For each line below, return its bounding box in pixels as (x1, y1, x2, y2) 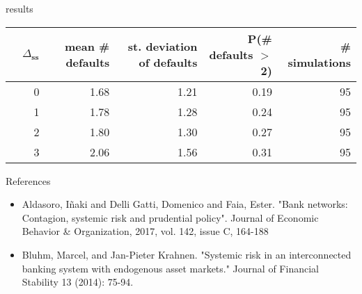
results (6, 1, 33, 15)
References (6, 173, 51, 188)
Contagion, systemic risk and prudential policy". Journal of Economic (22, 210, 319, 224)
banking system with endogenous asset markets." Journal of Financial (22, 261, 319, 275)
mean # (64, 38, 110, 55)
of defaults (139, 54, 198, 71)
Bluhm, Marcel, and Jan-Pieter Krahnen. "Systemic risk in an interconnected (22, 247, 352, 261)
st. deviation (127, 38, 198, 55)
